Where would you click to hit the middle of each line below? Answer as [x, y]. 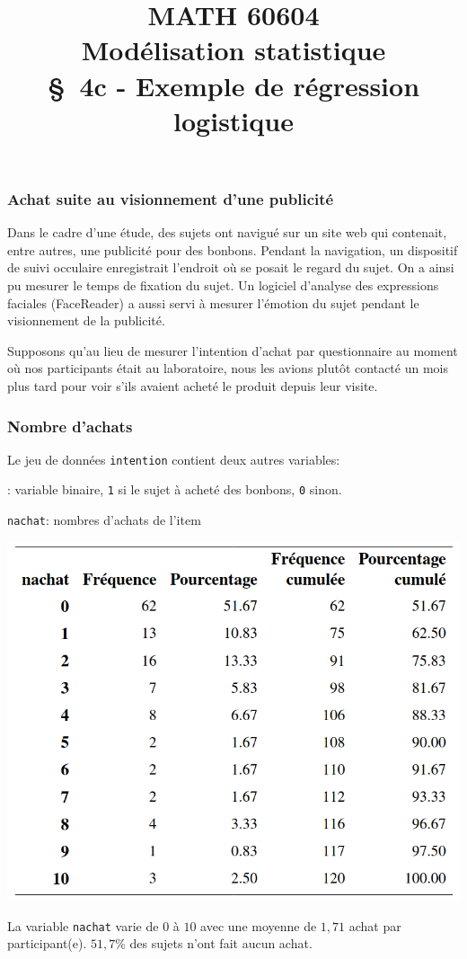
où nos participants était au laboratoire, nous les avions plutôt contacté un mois [228, 368]
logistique [233, 120]
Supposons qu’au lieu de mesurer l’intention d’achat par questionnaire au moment [233, 350]
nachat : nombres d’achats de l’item [104, 520]
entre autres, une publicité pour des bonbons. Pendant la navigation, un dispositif [233, 249]
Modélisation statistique [233, 50]
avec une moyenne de [259, 925]
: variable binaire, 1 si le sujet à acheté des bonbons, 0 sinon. [175, 489]
